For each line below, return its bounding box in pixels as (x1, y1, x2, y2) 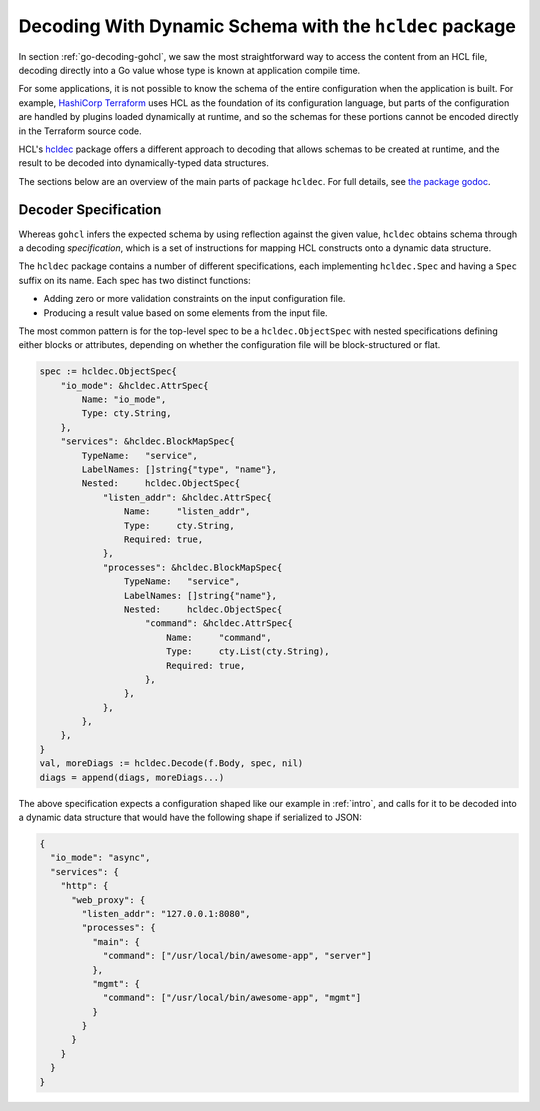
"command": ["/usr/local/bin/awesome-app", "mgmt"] (102, 992, 362, 1004)
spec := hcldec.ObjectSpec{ (39, 366, 177, 377)
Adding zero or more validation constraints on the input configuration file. (43, 293, 346, 305)
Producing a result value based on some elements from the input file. (43, 306, 329, 319)
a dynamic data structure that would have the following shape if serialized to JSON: (18, 811, 362, 823)
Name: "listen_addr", (123, 506, 251, 517)
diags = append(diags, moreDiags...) (39, 771, 225, 783)
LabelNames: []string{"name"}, (123, 590, 277, 601)
